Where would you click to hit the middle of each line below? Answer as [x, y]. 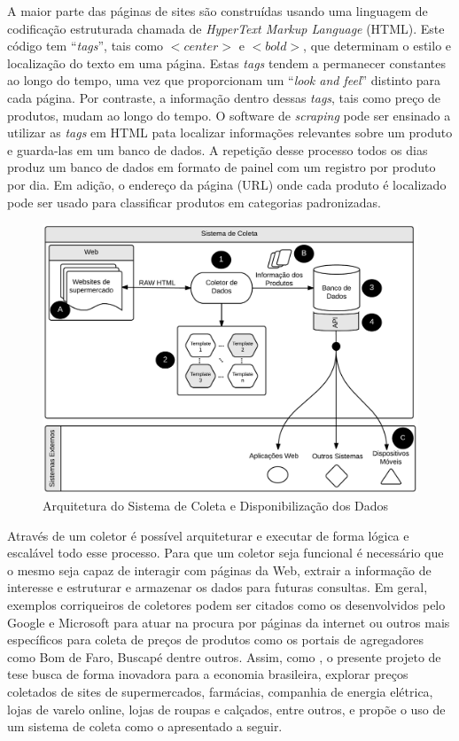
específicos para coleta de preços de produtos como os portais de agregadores [216, 640]
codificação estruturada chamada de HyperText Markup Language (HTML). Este [226, 28]
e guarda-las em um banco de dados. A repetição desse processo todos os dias [218, 149]
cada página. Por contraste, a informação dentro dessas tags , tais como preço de [224, 97]
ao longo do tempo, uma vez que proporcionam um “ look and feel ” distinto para [224, 80]
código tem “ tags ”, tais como [86, 46]
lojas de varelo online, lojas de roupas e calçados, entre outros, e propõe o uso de [226, 709]
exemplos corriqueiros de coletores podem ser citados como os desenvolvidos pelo [226, 605]
